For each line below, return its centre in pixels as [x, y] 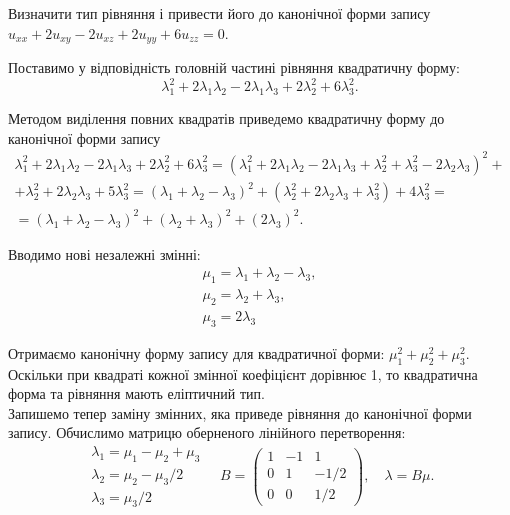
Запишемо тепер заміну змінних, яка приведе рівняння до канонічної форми [240, 412]
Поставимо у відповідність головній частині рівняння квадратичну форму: [234, 67]
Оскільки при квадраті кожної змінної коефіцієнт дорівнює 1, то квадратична [243, 373]
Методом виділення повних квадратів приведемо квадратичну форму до [226, 117]
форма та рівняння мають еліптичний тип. [136, 393]
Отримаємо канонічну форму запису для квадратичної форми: [196, 352]
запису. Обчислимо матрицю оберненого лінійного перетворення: [207, 432]
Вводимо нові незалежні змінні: [104, 253]
